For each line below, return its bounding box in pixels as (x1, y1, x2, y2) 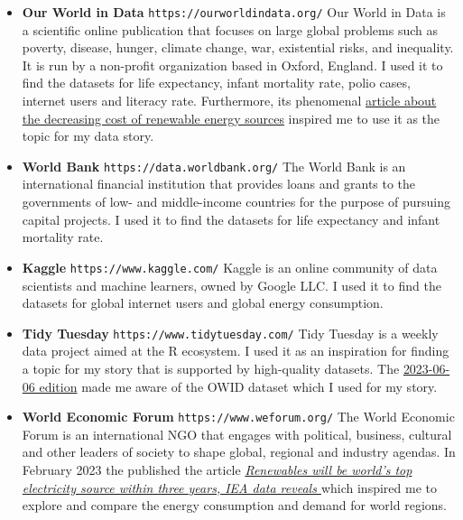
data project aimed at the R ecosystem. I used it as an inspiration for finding (22, 341, 449, 360)
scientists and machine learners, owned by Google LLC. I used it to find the (22, 275, 441, 294)
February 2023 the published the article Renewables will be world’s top (22, 460, 412, 478)
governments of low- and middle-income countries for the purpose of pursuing (22, 192, 450, 211)
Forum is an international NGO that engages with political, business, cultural (22, 424, 452, 443)
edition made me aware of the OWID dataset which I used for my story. (39, 376, 438, 395)
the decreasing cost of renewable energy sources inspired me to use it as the (22, 108, 440, 127)
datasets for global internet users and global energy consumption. (22, 293, 384, 312)
